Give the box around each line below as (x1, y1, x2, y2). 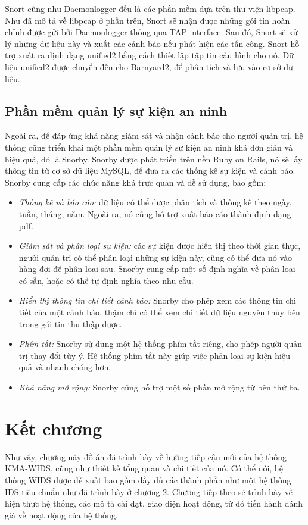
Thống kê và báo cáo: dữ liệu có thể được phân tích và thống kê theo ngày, (18, 196, 292, 208)
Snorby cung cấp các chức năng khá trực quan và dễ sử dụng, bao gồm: (5, 176, 266, 188)
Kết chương (5, 415, 102, 440)
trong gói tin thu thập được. (18, 317, 122, 330)
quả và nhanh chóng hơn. (18, 361, 111, 373)
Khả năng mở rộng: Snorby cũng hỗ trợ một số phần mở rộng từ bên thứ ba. (18, 381, 300, 393)
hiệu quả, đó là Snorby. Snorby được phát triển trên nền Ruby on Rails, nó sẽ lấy (5, 152, 303, 165)
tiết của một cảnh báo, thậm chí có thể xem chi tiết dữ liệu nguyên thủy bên (18, 306, 300, 318)
